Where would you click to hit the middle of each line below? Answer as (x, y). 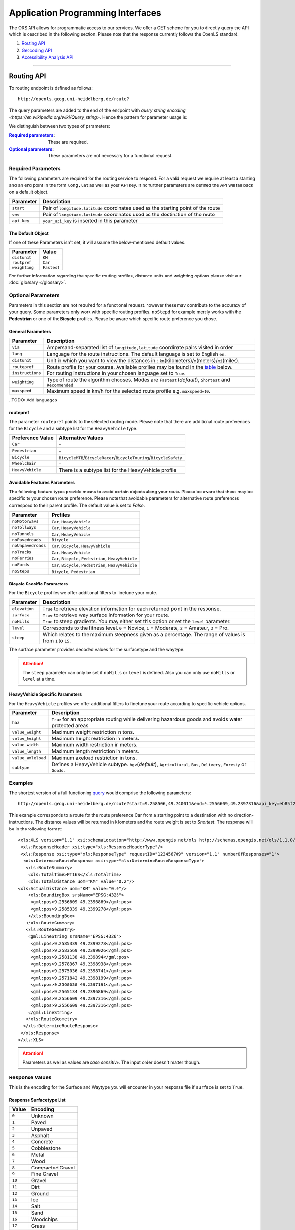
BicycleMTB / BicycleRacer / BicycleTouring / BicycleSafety (121, 457)
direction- (244, 815)
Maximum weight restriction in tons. (93, 732)
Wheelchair (24, 464)
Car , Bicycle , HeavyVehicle (81, 545)
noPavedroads (27, 539)
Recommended (60, 385)
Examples (21, 783)
